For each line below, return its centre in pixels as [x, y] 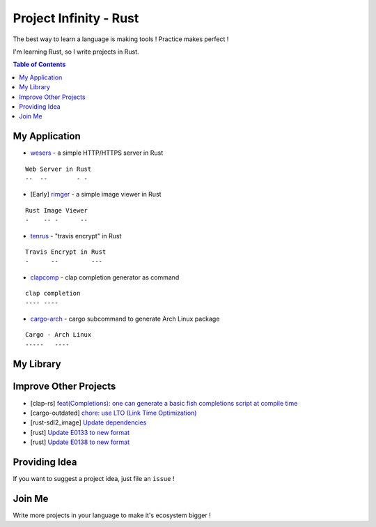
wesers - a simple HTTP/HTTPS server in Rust [97, 153]
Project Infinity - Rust [76, 18]
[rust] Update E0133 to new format [80, 432]
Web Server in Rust [58, 169]
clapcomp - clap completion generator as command [105, 277]
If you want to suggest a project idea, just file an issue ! [94, 479]
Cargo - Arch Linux [58, 335]
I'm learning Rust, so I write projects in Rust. [76, 52]
